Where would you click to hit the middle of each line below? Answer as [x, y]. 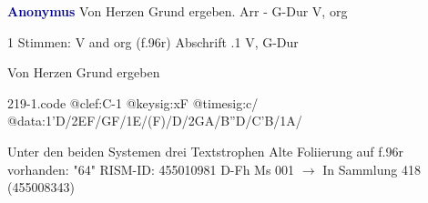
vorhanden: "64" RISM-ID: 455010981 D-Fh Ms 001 [151, 169]
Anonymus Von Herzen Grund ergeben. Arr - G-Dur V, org [178, 11]
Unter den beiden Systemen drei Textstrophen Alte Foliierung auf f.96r [205, 151]
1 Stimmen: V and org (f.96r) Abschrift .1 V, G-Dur [153, 41]
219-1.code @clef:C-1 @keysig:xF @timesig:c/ [133, 102]
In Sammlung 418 [372, 169]
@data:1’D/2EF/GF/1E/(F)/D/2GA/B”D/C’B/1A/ [155, 121]
